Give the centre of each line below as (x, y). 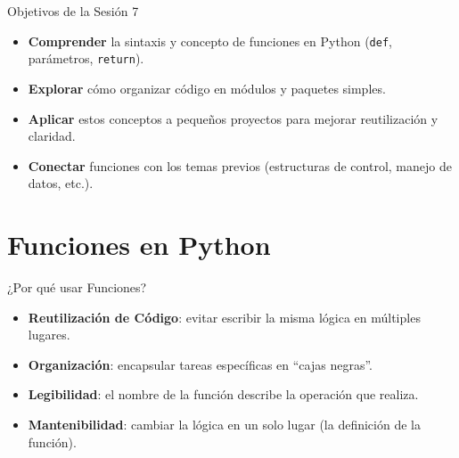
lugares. (49, 335)
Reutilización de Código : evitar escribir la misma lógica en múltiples (224, 317)
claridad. (52, 136)
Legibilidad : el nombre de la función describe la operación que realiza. (223, 394)
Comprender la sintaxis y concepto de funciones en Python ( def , (210, 41)
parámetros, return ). (86, 58)
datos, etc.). (61, 183)
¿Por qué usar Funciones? (77, 287)
